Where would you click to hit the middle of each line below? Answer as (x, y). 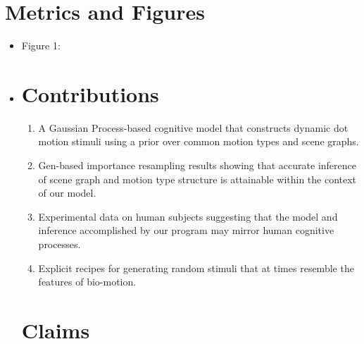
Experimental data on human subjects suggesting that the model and (188, 216)
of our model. (67, 193)
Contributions (90, 93)
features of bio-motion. (87, 282)
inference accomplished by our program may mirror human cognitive (186, 230)
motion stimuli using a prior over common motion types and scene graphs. (199, 141)
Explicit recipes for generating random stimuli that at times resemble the (196, 268)
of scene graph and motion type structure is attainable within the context (197, 179)
